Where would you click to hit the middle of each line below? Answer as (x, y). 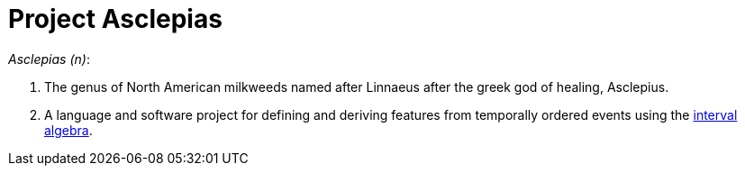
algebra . (68, 130)
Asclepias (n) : (49, 59)
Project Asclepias (115, 19)
